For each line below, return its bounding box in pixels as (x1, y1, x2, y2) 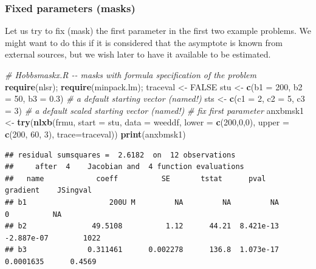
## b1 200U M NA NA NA (5, 198, 280, 207)
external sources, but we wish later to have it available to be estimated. (5, 48, 271, 61)
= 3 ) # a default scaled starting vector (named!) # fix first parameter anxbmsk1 (5, 104, 304, 116)
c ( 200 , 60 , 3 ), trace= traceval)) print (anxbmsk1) (5, 127, 186, 140)
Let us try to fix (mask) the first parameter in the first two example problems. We (5, 24, 311, 37)
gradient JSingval (5, 186, 92, 195)
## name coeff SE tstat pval (5, 174, 266, 183)
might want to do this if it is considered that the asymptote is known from (5, 36, 283, 48)
